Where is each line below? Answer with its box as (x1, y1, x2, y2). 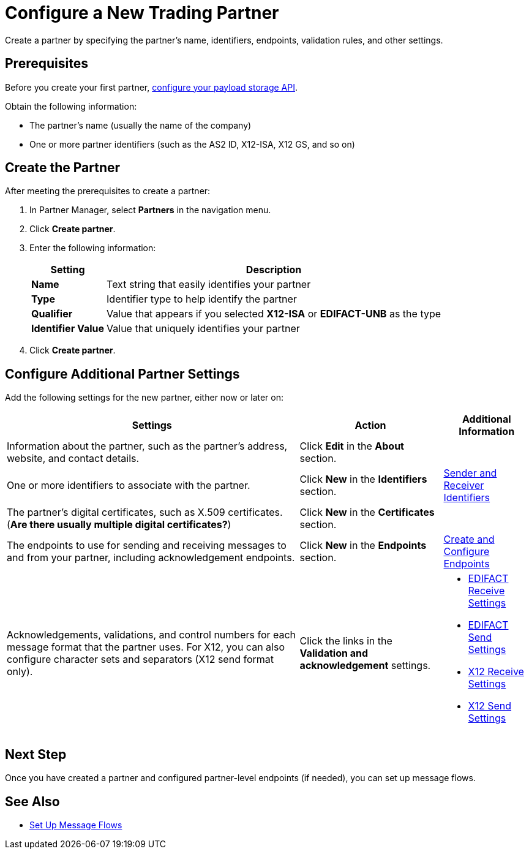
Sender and (443, 467, 497, 480)
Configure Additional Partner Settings (5, 366, 240, 382)
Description (246, 263, 302, 276)
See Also (5, 793, 60, 809)
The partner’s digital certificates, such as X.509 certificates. (7, 506, 283, 519)
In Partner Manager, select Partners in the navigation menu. (29, 205, 271, 216)
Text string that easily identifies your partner (107, 278, 311, 291)
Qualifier (31, 308, 73, 320)
